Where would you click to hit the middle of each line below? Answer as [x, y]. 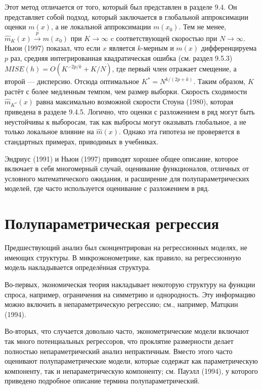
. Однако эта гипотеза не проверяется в [180, 131]
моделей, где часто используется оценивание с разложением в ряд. [107, 188]
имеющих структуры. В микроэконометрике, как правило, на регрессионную [123, 257]
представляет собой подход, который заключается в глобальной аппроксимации [126, 16]
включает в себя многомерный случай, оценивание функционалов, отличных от [127, 168]
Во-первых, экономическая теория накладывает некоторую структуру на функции [130, 284]
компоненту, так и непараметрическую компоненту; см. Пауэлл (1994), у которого [131, 371]
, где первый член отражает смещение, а [174, 69]
